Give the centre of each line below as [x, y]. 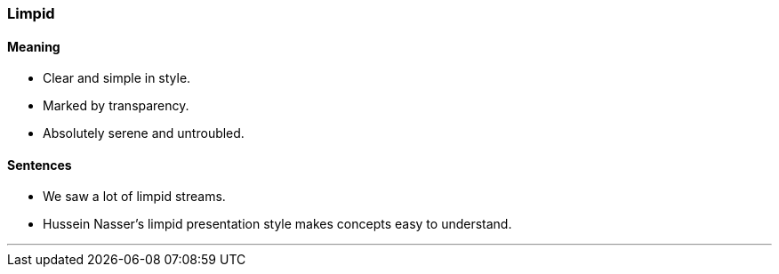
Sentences [40, 165]
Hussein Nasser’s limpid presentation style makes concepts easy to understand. [277, 224]
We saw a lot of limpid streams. [134, 197]
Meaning [34, 46]
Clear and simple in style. [117, 78]
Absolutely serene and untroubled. [144, 133]
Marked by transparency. [116, 106]
